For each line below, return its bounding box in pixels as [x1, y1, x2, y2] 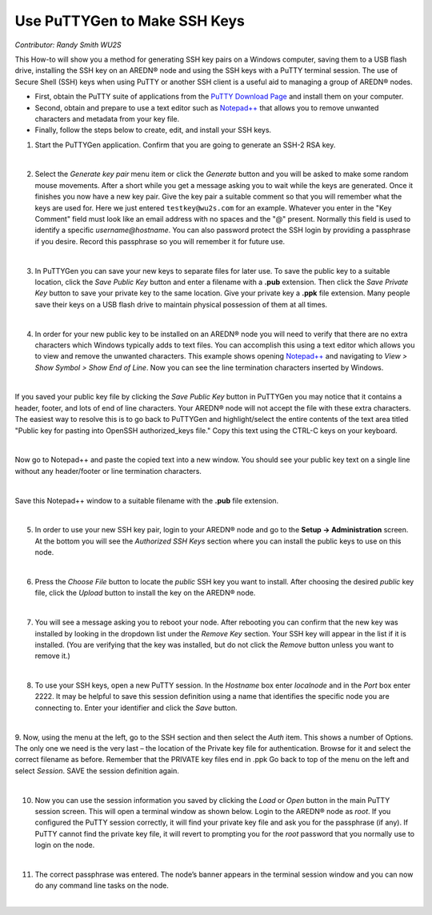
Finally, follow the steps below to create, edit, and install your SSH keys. [34, 125, 272, 135]
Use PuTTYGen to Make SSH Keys [14, 12, 246, 30]
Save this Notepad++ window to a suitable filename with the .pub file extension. [14, 496, 279, 505]
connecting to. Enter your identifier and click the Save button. [34, 703, 238, 712]
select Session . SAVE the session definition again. [14, 765, 179, 776]
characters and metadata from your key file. [34, 114, 180, 123]
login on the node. [34, 841, 95, 850]
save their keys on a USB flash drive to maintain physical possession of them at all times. [34, 299, 328, 309]
